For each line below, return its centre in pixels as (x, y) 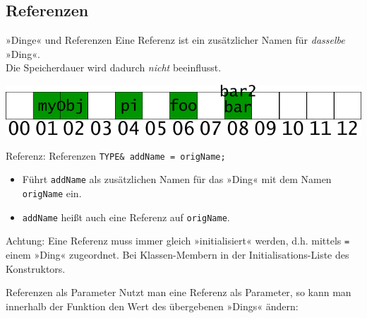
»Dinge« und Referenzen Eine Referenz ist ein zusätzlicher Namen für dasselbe (175, 40)
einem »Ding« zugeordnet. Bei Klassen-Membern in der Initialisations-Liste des (178, 255)
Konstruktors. (36, 268)
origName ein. (52, 193)
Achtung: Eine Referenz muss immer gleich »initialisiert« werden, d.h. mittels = (178, 241)
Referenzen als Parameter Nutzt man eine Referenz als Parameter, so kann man (179, 292)
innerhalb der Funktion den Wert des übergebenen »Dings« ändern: (152, 306)
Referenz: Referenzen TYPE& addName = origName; (116, 155)
